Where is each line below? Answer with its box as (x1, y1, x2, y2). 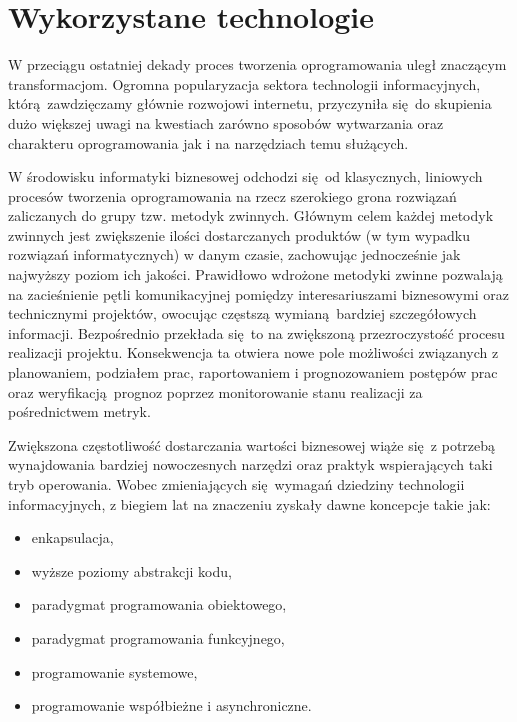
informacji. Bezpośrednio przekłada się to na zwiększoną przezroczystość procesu (8, 322, 505, 343)
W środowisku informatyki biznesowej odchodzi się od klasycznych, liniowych (8, 166, 483, 187)
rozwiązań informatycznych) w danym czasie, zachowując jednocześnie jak (8, 244, 461, 265)
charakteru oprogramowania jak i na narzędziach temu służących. (8, 132, 409, 153)
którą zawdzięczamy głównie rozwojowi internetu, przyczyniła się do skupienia (8, 93, 492, 114)
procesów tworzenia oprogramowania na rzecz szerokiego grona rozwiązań (8, 185, 457, 206)
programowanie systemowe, (31, 661, 198, 682)
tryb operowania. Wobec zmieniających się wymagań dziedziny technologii (8, 474, 465, 494)
